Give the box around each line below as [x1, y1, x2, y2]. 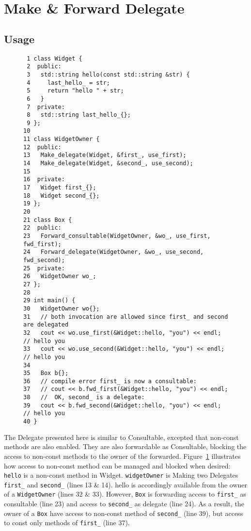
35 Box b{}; [23, 370, 69, 377]
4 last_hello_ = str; [27, 79, 110, 86]
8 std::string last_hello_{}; [27, 111, 131, 119]
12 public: [23, 143, 62, 151]
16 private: [23, 176, 65, 183]
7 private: [27, 103, 65, 110]
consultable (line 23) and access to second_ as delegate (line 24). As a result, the [4, 499, 244, 509]
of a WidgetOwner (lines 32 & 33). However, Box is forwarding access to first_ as [4, 489, 246, 499]
